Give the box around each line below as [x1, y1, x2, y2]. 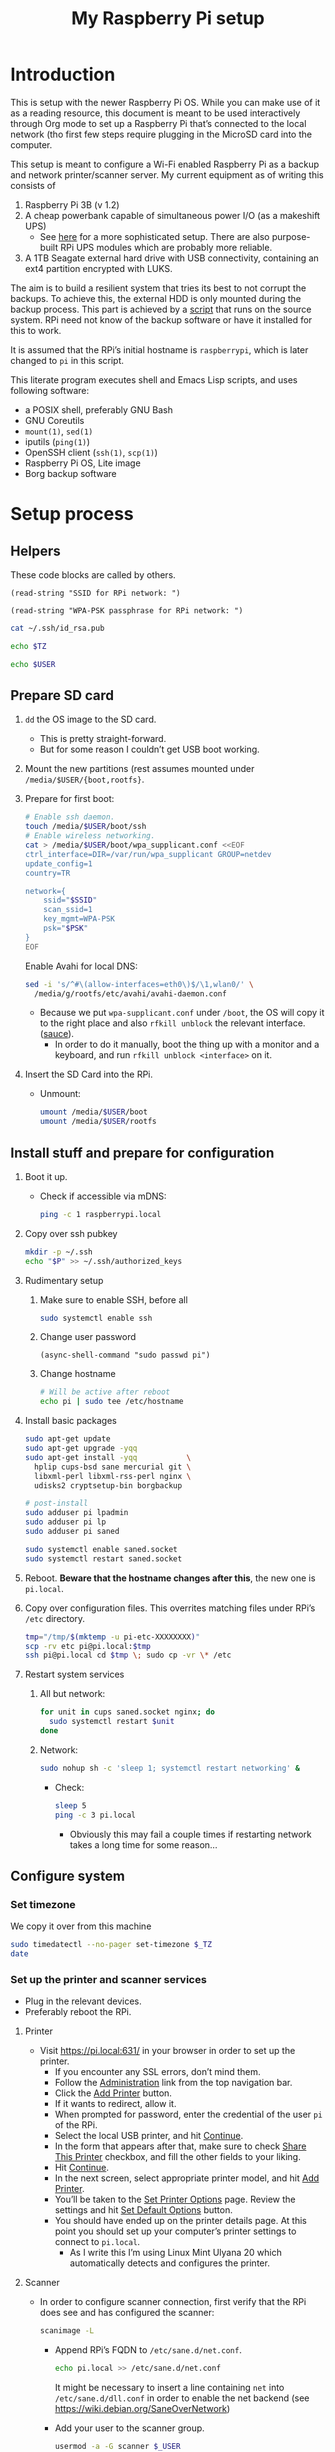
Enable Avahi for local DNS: [24, 960, 138, 972]
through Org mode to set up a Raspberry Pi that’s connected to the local [10, 117, 307, 129]
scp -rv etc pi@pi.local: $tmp [24, 1641, 152, 1651]
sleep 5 [54, 1800, 87, 1811]
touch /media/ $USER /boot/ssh [24, 822, 147, 832]
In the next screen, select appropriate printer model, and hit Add [54, 2172, 320, 2184]
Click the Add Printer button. [54, 2087, 173, 2099]
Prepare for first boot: [24, 793, 115, 805]
